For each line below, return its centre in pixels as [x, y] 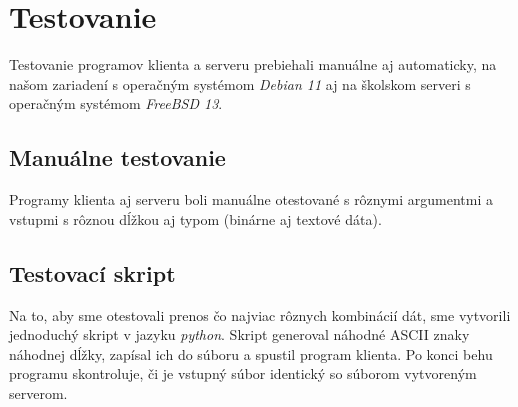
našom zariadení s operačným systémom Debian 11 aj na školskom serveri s [240, 83]
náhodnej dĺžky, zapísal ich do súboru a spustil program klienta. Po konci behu [251, 353]
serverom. [38, 392]
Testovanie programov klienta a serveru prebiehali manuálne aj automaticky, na [253, 64]
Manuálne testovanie [117, 157]
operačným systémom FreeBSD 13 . [116, 103]
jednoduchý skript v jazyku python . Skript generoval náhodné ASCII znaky [239, 334]
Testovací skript [92, 272]
